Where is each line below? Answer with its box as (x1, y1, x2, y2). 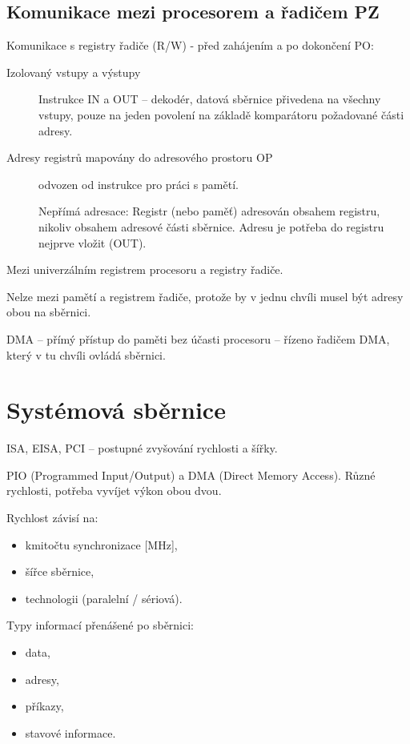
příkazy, (25, 698, 64, 714)
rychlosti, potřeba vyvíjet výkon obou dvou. (6, 482, 222, 499)
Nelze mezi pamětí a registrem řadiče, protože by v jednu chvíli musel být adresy (6, 288, 404, 304)
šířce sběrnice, (25, 563, 94, 580)
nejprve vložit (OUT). (38, 234, 147, 251)
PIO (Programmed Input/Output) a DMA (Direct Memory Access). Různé (6, 466, 376, 483)
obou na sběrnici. (6, 304, 91, 320)
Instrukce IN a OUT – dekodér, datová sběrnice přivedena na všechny (38, 90, 381, 107)
